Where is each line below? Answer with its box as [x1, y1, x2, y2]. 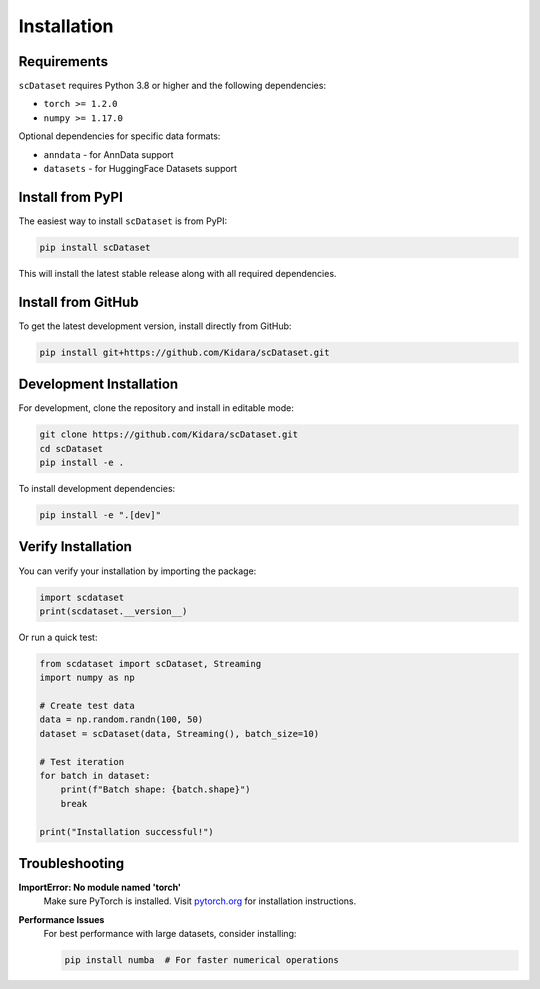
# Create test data [39, 700, 135, 712]
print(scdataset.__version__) [39, 605, 188, 617]
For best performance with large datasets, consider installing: [43, 928, 297, 940]
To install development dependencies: [18, 483, 176, 495]
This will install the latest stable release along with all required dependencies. [18, 267, 337, 279]
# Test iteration [39, 756, 125, 767]
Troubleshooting [18, 855, 125, 872]
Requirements [18, 53, 109, 70]
